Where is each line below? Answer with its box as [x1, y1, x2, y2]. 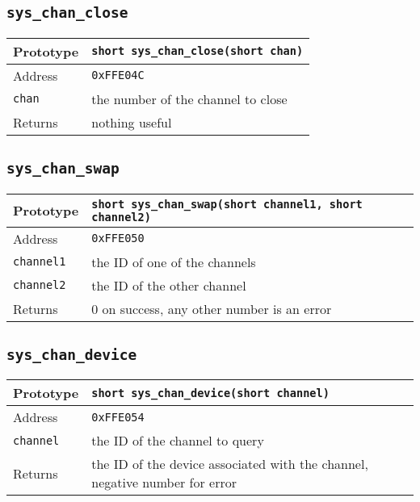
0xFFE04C [91, 69, 145, 82]
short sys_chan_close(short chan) [91, 44, 304, 58]
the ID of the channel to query [91, 431, 264, 450]
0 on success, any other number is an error [91, 299, 332, 318]
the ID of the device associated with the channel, [91, 454, 368, 474]
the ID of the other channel [91, 275, 246, 295]
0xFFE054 [91, 410, 145, 424]
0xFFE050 [91, 232, 145, 245]
